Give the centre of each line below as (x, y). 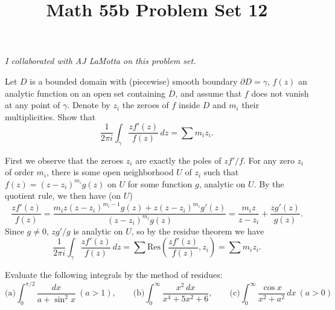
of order (19, 172)
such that (221, 172)
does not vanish (280, 93)
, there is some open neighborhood (110, 172)
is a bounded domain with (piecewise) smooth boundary (134, 81)
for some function (160, 183)
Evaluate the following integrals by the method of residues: (114, 275)
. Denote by (89, 105)
